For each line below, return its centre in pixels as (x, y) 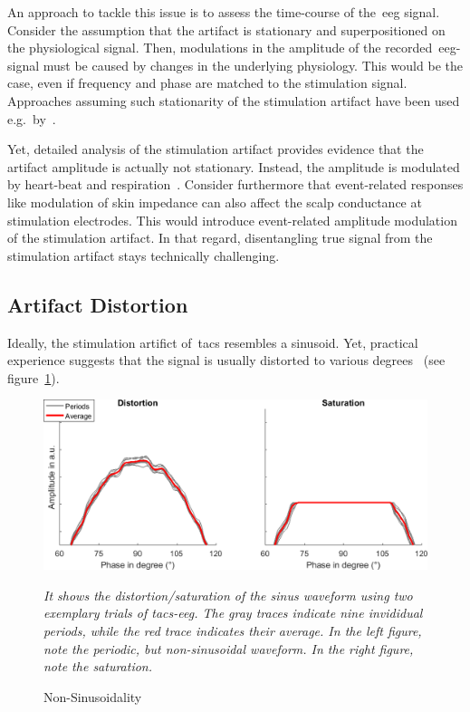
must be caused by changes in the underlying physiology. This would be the (253, 65)
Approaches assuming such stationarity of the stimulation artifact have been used (234, 100)
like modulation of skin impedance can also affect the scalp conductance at (215, 202)
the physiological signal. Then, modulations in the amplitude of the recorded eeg (232, 48)
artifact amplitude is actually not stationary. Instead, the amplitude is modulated (234, 166)
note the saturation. (98, 666)
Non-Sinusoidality (93, 696)
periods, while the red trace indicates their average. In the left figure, (233, 631)
